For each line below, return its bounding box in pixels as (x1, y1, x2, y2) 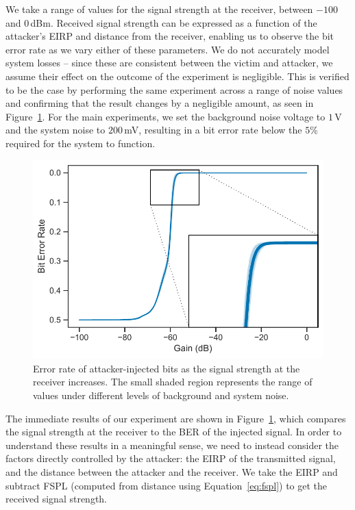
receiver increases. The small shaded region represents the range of (33, 374, 313, 389)
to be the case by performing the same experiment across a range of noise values (5, 82, 343, 97)
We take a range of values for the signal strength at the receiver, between (5, 2, 313, 16)
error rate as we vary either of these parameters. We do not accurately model (5, 42, 330, 56)
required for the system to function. (5, 136, 156, 150)
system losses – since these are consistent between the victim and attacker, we (5, 55, 333, 70)
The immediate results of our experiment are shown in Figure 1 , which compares (5, 411, 346, 425)
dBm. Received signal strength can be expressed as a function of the (30, 15, 317, 29)
